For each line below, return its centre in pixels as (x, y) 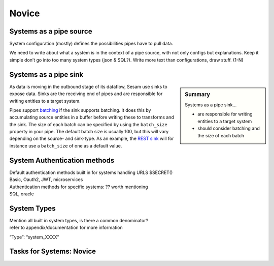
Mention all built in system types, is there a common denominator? (79, 220)
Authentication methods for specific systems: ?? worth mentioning (79, 187)
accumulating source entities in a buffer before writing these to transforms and (92, 117)
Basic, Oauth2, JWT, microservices (46, 180)
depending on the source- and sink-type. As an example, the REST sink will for (92, 139)
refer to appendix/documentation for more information (66, 228)
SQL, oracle (22, 194)
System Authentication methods (62, 160)
